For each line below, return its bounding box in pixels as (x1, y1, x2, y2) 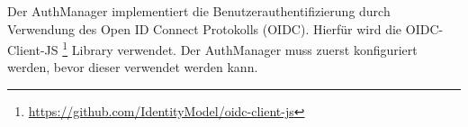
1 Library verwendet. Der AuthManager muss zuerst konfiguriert (62, 38, 418, 59)
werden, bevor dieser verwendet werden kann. (7, 58, 258, 77)
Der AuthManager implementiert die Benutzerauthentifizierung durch (7, 2, 391, 20)
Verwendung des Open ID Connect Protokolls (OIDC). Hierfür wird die (7, 19, 402, 38)
